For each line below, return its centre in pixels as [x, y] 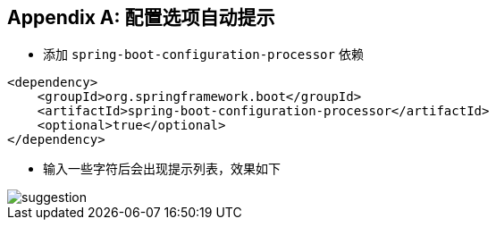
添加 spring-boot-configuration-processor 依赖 [203, 55]
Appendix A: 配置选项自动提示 [141, 17]
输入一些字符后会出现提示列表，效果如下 [162, 169]
